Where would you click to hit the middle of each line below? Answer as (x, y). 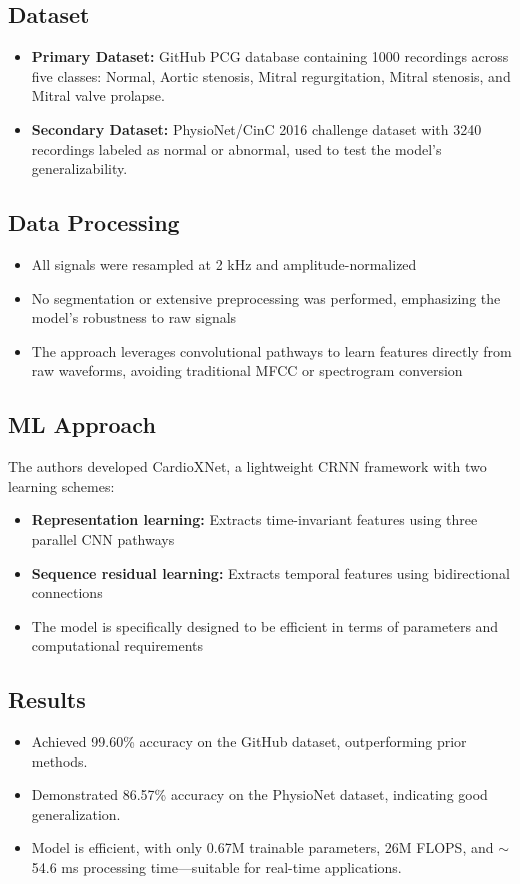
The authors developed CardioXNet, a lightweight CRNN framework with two (247, 466)
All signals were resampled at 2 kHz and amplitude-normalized (224, 263)
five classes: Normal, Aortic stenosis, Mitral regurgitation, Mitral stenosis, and (271, 75)
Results (47, 699)
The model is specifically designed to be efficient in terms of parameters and (265, 625)
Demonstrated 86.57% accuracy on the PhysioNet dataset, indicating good (259, 794)
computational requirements (117, 645)
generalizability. (79, 168)
